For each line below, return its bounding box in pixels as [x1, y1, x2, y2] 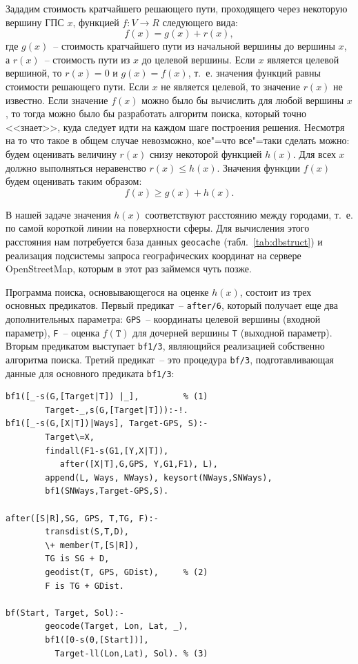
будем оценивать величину [6, 146, 117, 161]
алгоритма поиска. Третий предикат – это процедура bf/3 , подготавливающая [6, 352, 335, 366]
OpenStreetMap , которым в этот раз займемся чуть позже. [6, 261, 252, 276]
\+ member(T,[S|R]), [45, 540, 139, 550]
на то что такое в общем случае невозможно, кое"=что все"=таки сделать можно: [6, 133, 350, 148]
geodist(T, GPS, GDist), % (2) [45, 567, 208, 577]
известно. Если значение [6, 92, 108, 107]
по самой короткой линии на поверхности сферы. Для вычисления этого [6, 221, 310, 235]
